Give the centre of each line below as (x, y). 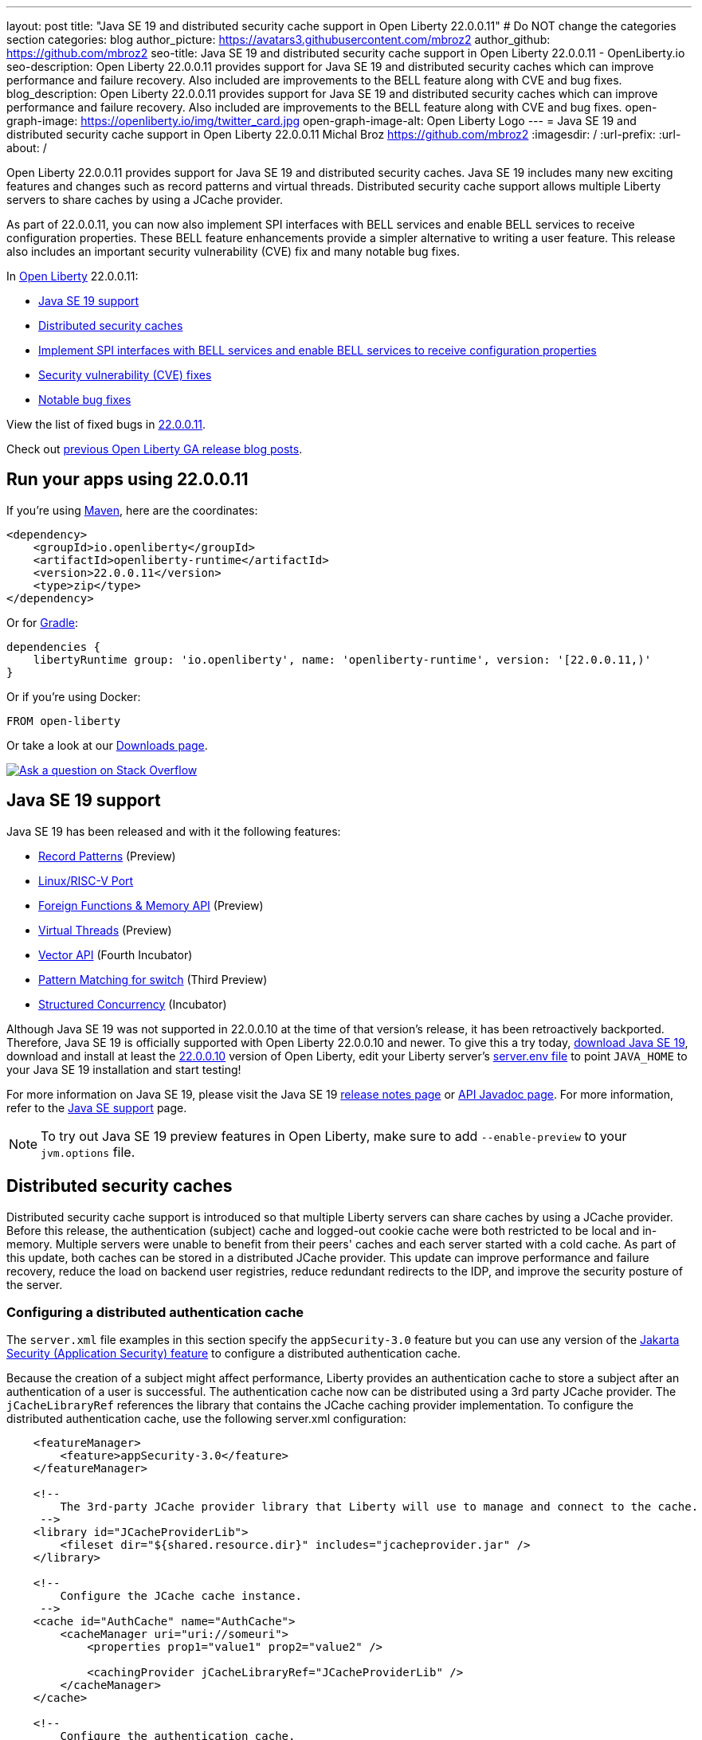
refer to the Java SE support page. (97, 1107)
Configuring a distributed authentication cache (155, 1312)
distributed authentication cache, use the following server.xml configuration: (206, 1419)
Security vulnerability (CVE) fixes (125, 375)
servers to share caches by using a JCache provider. (145, 200)
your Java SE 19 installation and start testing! (124, 1069)
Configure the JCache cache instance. (181, 1596)
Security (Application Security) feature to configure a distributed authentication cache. (234, 1354)
